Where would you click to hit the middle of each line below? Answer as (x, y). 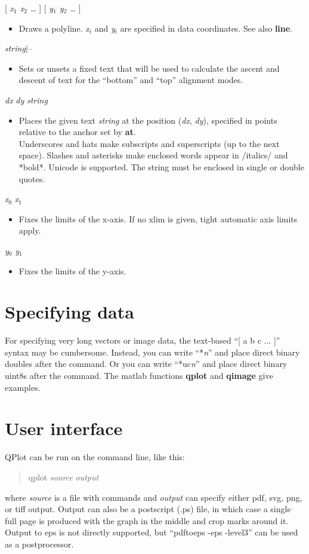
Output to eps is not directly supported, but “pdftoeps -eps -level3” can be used (152, 532)
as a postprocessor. (39, 544)
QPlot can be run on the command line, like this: (95, 457)
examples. (23, 387)
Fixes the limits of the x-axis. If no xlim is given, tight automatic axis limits (158, 218)
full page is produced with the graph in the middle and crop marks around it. (147, 520)
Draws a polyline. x (54, 28)
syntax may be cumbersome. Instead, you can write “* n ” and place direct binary (152, 352)
